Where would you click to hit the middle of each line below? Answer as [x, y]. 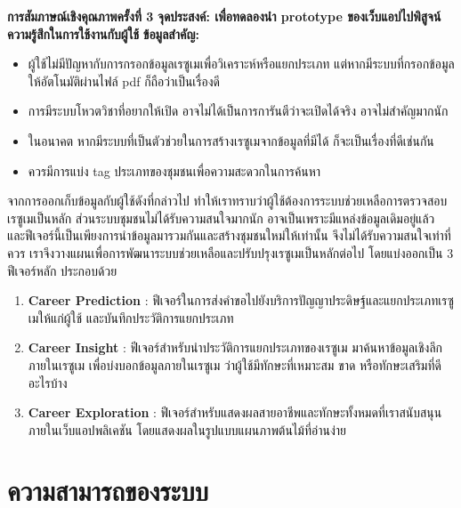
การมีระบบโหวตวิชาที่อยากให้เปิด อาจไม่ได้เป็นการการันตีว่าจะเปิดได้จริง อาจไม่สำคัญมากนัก [238, 111]
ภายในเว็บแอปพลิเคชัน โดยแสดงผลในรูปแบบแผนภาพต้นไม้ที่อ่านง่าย [187, 429]
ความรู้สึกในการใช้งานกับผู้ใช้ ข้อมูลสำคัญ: [103, 33]
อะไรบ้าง [48, 382]
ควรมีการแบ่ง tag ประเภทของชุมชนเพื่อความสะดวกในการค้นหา [174, 170]
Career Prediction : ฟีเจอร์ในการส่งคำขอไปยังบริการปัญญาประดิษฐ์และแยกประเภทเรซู [241, 300]
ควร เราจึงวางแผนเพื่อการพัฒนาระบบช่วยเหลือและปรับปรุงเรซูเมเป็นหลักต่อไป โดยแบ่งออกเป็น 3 [230, 252]
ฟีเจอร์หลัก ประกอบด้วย [62, 270]
